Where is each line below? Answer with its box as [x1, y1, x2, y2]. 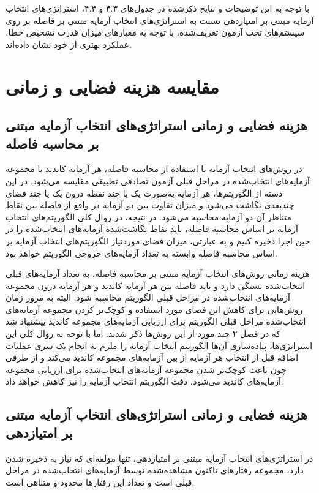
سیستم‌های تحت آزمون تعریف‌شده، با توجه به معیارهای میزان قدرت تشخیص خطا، [6, 26, 305, 39]
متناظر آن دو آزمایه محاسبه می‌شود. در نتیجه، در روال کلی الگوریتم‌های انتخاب [6, 210, 291, 223]
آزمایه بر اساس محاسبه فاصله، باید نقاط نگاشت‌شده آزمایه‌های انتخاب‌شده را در [6, 222, 298, 235]
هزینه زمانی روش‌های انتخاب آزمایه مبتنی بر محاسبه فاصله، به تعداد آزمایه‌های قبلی [6, 267, 310, 280]
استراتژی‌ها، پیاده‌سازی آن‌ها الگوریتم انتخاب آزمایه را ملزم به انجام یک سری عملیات [6, 339, 313, 352]
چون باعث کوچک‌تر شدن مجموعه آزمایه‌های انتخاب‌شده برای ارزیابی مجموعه [6, 363, 287, 375]
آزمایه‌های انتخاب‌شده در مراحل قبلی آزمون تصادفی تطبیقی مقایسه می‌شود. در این [6, 174, 310, 187]
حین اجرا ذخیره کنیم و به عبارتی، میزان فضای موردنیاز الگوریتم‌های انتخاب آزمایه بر [6, 234, 310, 247]
